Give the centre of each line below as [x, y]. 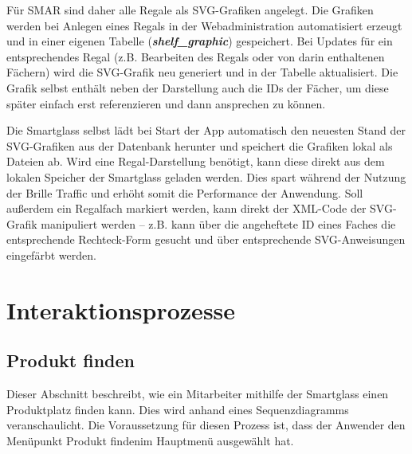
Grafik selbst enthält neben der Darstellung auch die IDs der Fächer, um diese [198, 87]
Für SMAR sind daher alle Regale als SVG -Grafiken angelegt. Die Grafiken [190, 10]
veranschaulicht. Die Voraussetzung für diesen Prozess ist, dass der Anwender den [206, 425]
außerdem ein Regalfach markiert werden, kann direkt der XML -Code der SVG [200, 208]
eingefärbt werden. [51, 254]
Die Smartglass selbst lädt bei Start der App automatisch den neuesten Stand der [206, 130]
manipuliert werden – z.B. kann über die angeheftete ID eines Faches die [218, 223]
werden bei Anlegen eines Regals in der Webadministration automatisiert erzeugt [204, 25]
